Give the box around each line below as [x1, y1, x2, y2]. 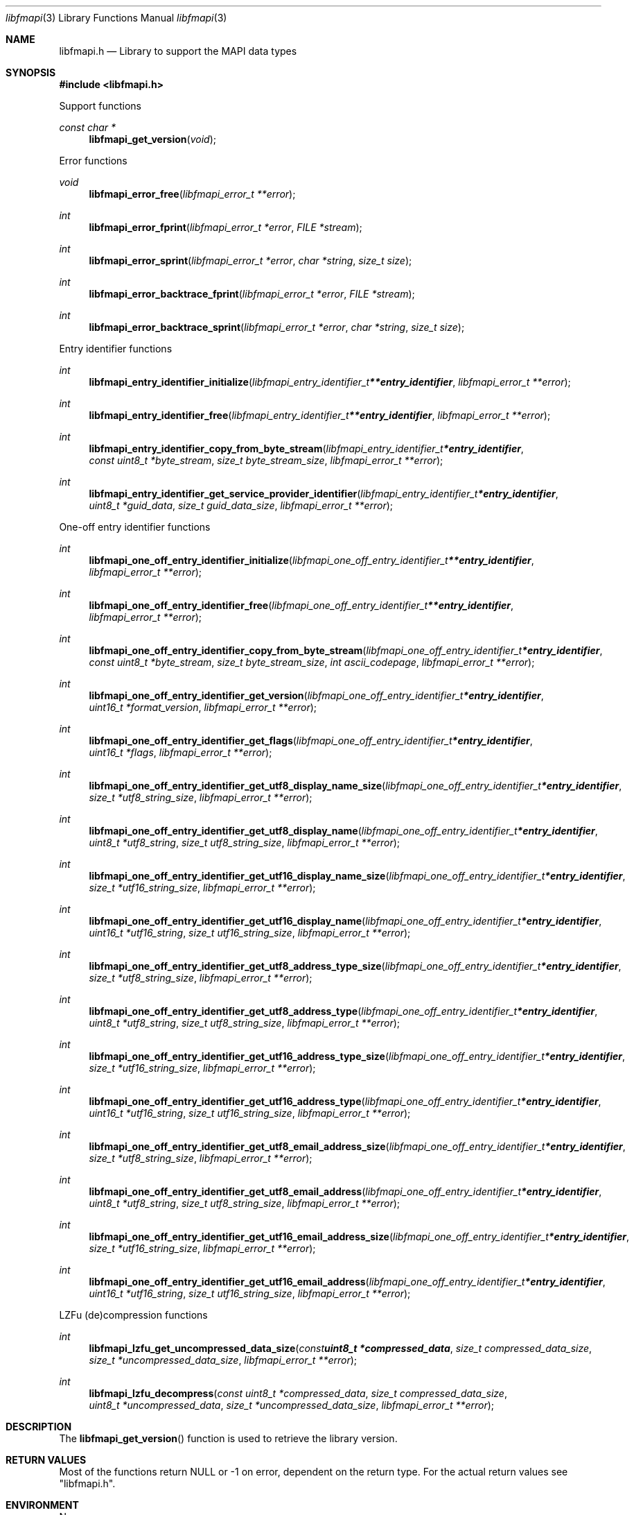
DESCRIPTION [6, 1421, 72, 1432]
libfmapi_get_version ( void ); [89, 133, 216, 145]
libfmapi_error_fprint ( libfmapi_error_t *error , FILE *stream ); [89, 221, 362, 233]
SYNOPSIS [6, 67, 56, 78]
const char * [59, 121, 116, 133]
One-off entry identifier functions [59, 521, 211, 533]
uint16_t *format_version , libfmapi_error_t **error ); [89, 701, 317, 713]
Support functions [59, 100, 141, 112]
